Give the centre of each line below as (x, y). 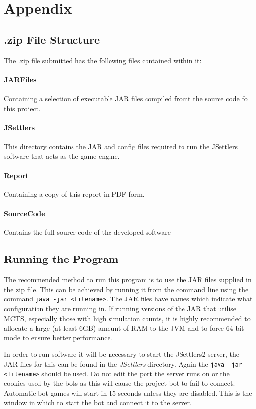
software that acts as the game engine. (62, 156)
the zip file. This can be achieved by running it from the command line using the (126, 289)
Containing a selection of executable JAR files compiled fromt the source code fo (126, 98)
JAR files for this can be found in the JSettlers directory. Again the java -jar (123, 363)
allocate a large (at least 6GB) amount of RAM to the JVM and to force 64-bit (124, 328)
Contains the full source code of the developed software (87, 232)
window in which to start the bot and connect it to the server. (98, 402)
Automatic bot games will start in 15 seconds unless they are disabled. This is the (128, 392)
